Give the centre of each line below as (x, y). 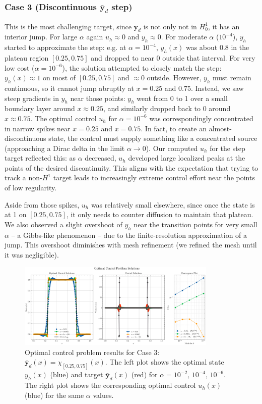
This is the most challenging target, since (68, 26)
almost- (220, 128)
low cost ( (20, 67)
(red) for (144, 374)
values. (103, 395)
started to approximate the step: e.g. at (65, 47)
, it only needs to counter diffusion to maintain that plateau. (160, 214)
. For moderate (184, 37)
